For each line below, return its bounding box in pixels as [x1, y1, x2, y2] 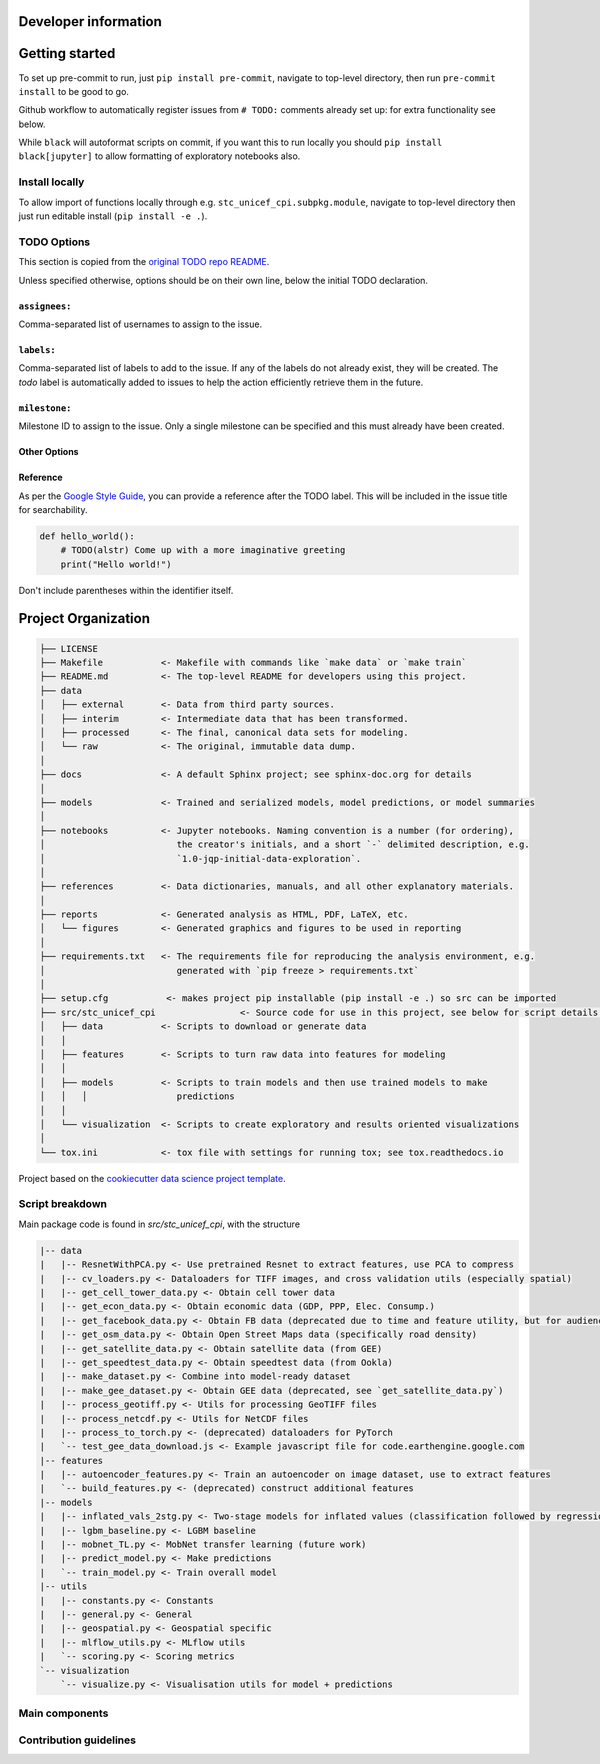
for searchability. [18, 503, 88, 515]
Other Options [18, 446, 79, 458]
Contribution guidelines [18, 1733, 137, 1747]
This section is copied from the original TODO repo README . [18, 256, 270, 268]
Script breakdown [18, 1197, 107, 1211]
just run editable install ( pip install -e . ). [18, 210, 208, 222]
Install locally [18, 175, 85, 189]
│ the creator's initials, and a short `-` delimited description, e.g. [39, 839, 530, 850]
